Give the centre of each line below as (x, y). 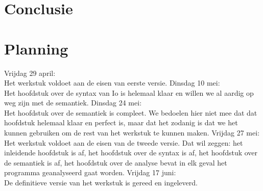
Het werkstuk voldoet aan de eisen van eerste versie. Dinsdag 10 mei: (112, 83)
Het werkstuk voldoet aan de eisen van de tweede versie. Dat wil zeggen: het (124, 142)
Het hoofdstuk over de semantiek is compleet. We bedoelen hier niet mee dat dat (131, 112)
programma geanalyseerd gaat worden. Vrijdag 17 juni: (90, 172)
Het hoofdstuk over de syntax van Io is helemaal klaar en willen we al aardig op (129, 92)
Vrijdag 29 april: (30, 73)
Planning (36, 48)
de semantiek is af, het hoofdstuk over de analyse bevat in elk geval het (116, 162)
